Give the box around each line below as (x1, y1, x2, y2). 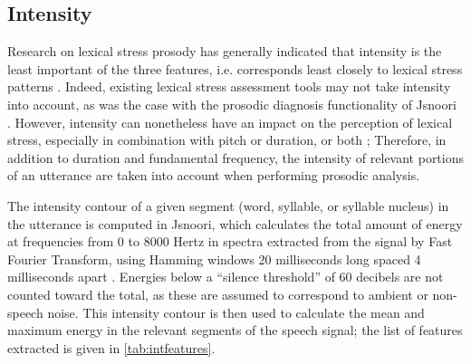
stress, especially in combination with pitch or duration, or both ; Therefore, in (7, 130, 447, 149)
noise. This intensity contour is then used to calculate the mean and (47, 302, 425, 321)
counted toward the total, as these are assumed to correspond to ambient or (7, 284, 428, 303)
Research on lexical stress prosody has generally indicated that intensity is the (7, 42, 442, 61)
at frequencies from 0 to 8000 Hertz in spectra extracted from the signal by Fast (7, 232, 453, 251)
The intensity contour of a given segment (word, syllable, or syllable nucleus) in (7, 196, 449, 215)
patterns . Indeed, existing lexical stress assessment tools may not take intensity (7, 77, 451, 96)
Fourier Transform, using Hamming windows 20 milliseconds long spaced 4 (7, 249, 421, 268)
